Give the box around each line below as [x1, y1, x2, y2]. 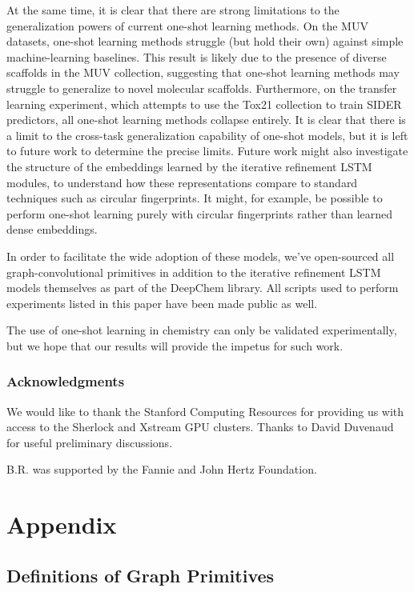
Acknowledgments [6, 371, 125, 391]
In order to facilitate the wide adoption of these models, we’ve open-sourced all [6, 247, 395, 264]
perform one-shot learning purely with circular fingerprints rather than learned [6, 205, 393, 222]
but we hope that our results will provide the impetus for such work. [6, 337, 344, 354]
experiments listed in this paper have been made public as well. [6, 294, 318, 311]
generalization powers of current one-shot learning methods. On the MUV [6, 17, 368, 34]
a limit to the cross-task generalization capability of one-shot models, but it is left [6, 126, 408, 143]
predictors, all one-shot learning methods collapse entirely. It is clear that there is [6, 111, 406, 128]
